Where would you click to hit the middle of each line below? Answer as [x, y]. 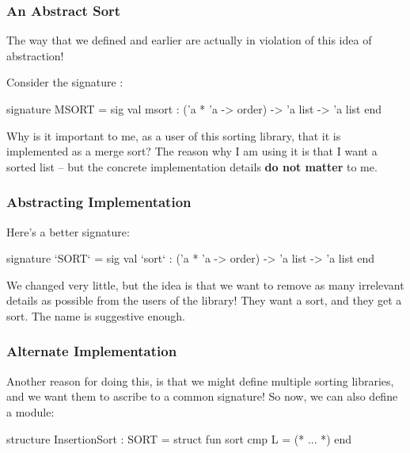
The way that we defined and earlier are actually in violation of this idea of [189, 40]
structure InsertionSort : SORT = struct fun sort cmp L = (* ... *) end [179, 438]
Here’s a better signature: [68, 231]
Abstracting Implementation [99, 202]
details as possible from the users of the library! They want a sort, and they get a [204, 300]
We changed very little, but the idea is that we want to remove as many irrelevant [205, 284]
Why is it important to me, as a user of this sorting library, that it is [174, 135]
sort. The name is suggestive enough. [96, 315]
